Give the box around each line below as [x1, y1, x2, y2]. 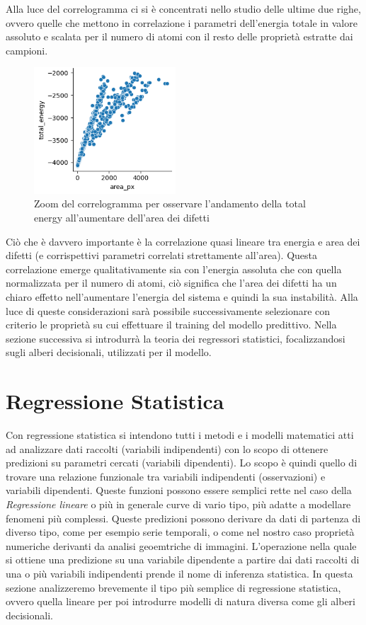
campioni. [6, 42, 48, 57]
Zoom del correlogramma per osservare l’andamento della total [34, 196, 306, 211]
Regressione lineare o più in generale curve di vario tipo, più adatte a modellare [6, 497, 351, 512]
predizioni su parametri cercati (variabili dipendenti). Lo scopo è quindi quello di [6, 455, 358, 470]
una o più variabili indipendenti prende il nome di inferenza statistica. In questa [6, 566, 353, 581]
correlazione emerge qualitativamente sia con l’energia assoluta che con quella [6, 261, 342, 276]
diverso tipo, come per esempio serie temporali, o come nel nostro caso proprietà [6, 524, 355, 539]
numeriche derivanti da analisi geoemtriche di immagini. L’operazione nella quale [6, 538, 357, 553]
